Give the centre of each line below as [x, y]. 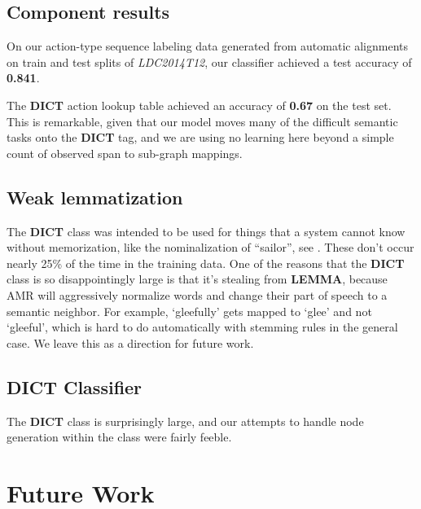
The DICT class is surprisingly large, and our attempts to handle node [185, 421]
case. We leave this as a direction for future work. [130, 342]
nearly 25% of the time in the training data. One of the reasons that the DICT [206, 263]
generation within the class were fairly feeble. [119, 437]
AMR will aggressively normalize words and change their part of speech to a [197, 294]
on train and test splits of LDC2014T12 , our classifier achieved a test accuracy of [209, 61]
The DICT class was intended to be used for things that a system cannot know [206, 231]
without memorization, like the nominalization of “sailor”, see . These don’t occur [210, 247]
